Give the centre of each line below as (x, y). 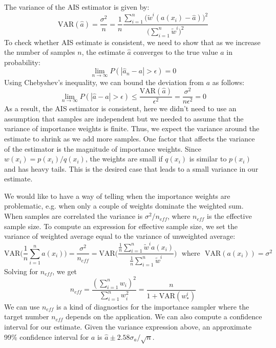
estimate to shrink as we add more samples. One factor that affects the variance (130, 138)
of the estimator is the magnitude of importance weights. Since (103, 148)
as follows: (228, 82)
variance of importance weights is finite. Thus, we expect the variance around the (132, 128)
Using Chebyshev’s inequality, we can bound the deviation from (104, 82)
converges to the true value (176, 52)
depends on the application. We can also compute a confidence (164, 316)
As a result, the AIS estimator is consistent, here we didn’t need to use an (120, 108)
